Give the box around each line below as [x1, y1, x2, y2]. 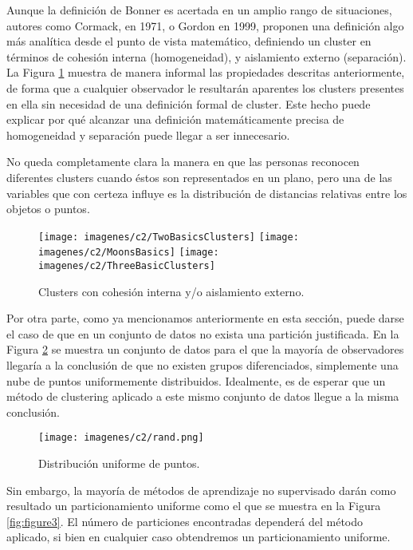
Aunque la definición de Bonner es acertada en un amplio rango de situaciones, [6, 2, 392, 18]
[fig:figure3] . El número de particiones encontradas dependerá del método [6, 512, 364, 529]
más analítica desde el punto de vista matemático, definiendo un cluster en [6, 33, 372, 49]
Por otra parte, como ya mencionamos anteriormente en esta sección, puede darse [6, 310, 404, 326]
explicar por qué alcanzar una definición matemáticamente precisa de [6, 111, 344, 128]
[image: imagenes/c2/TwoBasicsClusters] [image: [38, 231, 299, 243]
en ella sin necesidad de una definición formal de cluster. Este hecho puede [6, 95, 371, 112]
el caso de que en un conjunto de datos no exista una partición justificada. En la [6, 325, 399, 342]
